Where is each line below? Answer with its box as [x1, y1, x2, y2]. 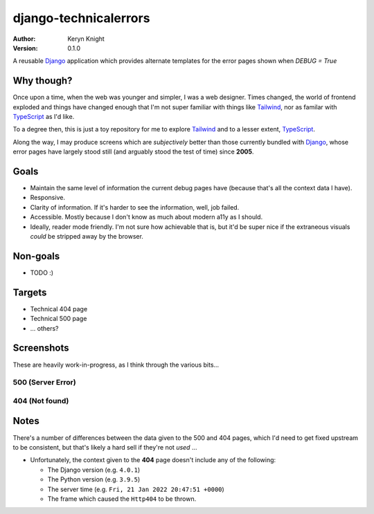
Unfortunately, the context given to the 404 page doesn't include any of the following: [30, 456, 276, 464]
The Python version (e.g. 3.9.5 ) [47, 475, 141, 484]
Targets [12, 286, 47, 298]
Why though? [12, 75, 73, 86]
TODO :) [30, 268, 54, 277]
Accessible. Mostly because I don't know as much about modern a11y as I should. [30, 213, 263, 221]
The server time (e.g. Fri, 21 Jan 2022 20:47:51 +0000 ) [47, 485, 224, 493]
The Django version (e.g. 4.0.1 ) [47, 466, 141, 474]
